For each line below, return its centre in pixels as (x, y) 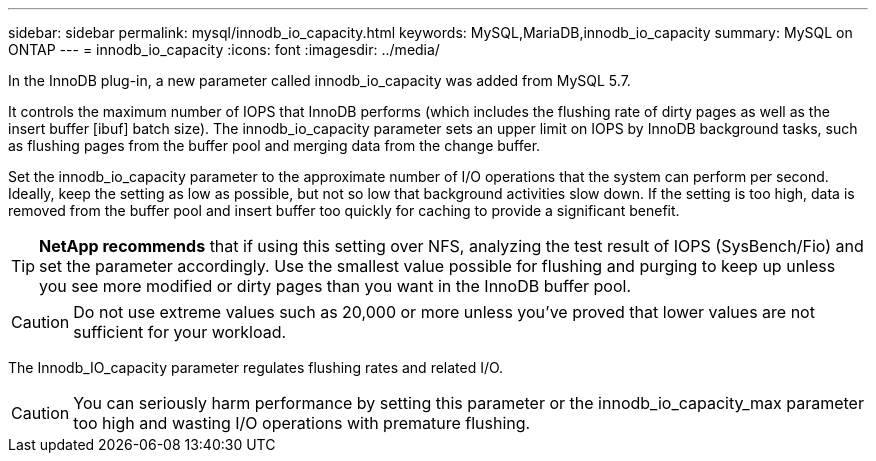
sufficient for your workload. (180, 332)
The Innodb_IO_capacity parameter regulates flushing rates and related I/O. (256, 367)
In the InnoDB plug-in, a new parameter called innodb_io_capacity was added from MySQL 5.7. (319, 80)
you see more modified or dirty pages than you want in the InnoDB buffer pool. (335, 286)
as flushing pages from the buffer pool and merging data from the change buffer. (274, 145)
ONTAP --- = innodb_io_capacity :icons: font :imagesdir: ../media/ (224, 49)
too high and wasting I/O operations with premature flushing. (302, 423)
